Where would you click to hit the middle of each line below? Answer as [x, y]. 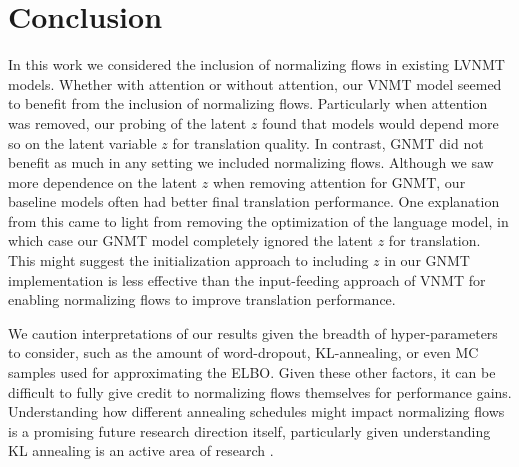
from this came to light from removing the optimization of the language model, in [258, 220]
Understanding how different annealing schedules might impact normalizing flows [256, 411]
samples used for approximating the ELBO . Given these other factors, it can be [252, 372]
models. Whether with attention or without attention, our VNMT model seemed [255, 83]
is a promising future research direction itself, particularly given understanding [249, 430]
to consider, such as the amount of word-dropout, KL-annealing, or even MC [243, 352]
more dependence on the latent [103, 181]
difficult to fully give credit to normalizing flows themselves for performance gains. [260, 391]
